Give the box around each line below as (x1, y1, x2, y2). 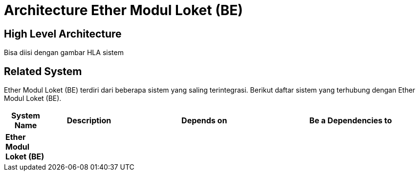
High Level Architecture (4, 27, 122, 40)
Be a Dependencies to (309, 116, 392, 126)
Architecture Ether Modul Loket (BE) (4, 2, 243, 19)
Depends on (181, 116, 227, 126)
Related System (4, 65, 82, 78)
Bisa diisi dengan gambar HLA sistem (4, 48, 124, 57)
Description (66, 116, 111, 126)
